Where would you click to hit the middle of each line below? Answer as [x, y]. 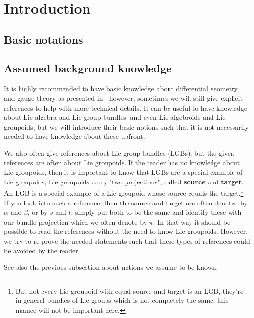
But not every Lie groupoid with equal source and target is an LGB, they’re [129, 290]
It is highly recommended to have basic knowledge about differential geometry [121, 88]
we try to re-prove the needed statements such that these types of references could [127, 240]
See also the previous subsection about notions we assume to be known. [111, 267]
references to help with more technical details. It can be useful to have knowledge [126, 107]
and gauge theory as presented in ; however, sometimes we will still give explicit [123, 98]
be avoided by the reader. [42, 250]
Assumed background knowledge [88, 68]
